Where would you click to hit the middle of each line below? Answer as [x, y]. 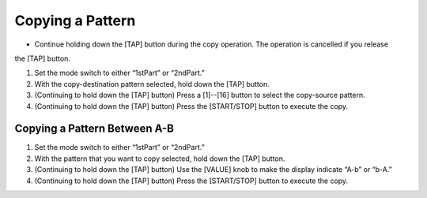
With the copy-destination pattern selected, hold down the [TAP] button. [152, 84]
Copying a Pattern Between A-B [94, 129]
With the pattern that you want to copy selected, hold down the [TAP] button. [160, 159]
